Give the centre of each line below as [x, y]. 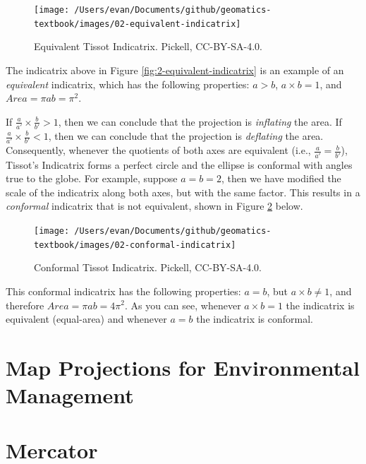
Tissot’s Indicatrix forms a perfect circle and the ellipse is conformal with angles [179, 164]
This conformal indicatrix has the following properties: [123, 291]
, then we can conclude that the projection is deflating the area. [186, 136]
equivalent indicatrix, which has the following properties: [128, 84]
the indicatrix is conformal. [255, 319]
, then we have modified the [281, 178]
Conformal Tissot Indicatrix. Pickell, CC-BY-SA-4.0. [148, 267]
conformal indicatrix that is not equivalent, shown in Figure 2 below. [154, 206]
